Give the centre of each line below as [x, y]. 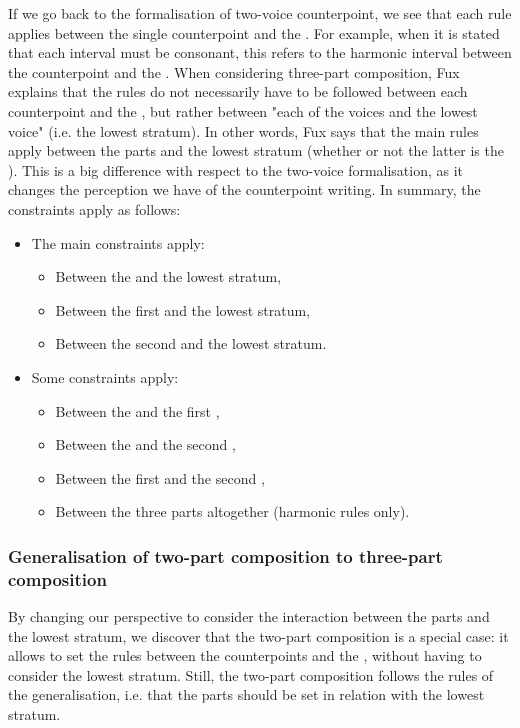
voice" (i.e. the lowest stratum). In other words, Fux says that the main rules [243, 130]
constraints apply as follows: [94, 208]
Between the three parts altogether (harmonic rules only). [232, 511]
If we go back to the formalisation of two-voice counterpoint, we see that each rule [260, 13]
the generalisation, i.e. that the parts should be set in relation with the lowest [246, 694]
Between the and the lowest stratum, [168, 276]
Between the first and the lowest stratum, [183, 309]
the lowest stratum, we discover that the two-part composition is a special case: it [258, 635]
